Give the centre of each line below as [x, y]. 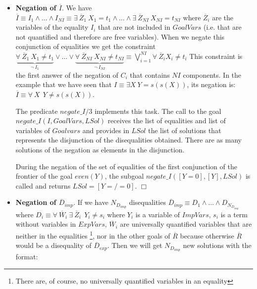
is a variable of [158, 214]
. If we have [91, 202]
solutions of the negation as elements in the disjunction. [100, 149]
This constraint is [216, 56]
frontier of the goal [44, 176]
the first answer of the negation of [67, 74]
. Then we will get [135, 245]
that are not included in [134, 27]
